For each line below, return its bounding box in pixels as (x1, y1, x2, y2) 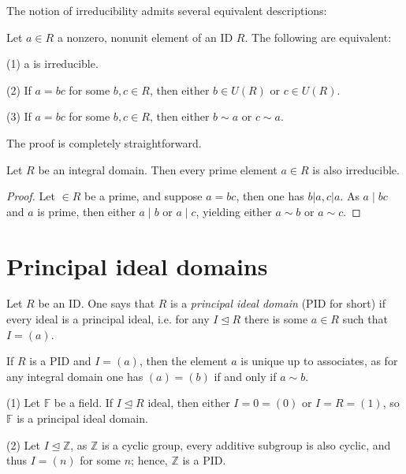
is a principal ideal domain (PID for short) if (170, 295, 386, 312)
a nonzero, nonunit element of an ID (57, 28, 233, 45)
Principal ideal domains (6, 249, 268, 282)
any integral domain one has (6, 368, 143, 384)
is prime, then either (37, 203, 136, 219)
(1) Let (6, 394, 40, 411)
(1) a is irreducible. (6, 55, 99, 72)
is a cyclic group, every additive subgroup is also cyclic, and (101, 436, 391, 453)
